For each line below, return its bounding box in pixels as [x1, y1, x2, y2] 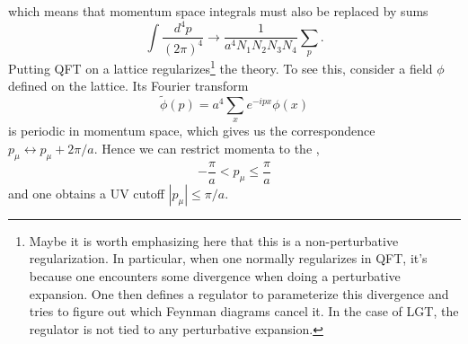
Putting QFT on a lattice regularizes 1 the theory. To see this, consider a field [8, 56, 433, 77]
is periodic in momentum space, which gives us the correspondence [8, 121, 375, 140]
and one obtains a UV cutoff [8, 183, 164, 202]
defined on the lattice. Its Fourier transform [8, 76, 249, 95]
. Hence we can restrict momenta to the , [93, 139, 320, 157]
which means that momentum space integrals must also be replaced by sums [8, 2, 428, 20]
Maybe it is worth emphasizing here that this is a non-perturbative [29, 231, 399, 250]
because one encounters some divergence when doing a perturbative [29, 267, 401, 286]
